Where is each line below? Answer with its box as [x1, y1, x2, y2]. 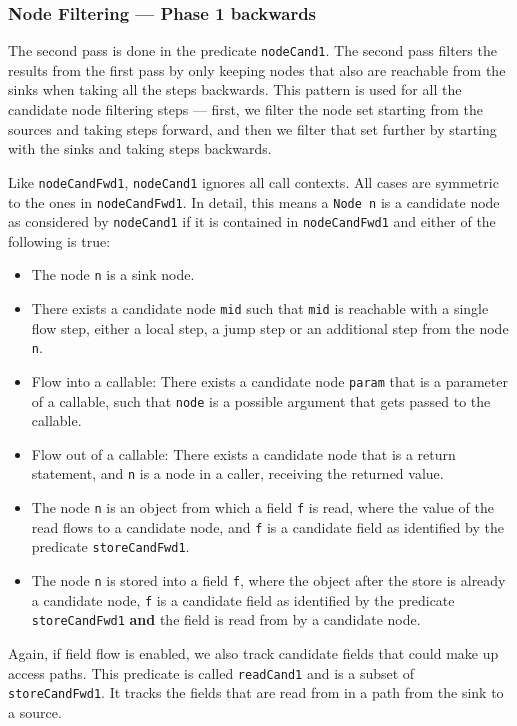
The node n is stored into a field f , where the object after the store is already [31, 570, 506, 591]
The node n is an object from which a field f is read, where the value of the [31, 497, 494, 518]
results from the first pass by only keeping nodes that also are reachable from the [8, 59, 506, 80]
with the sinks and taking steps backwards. [8, 138, 272, 159]
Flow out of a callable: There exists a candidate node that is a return [31, 443, 456, 464]
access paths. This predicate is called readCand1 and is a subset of [8, 662, 415, 683]
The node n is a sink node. [31, 264, 195, 285]
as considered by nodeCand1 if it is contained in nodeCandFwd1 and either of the [8, 211, 496, 232]
